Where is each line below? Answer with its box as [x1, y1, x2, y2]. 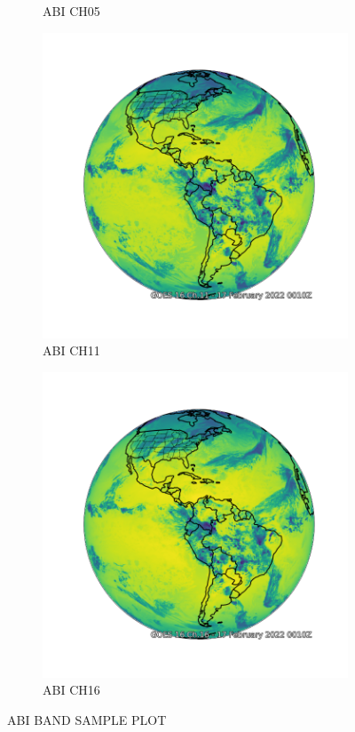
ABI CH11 [43, 341, 100, 360]
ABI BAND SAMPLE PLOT [7, 710, 167, 728]
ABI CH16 [43, 680, 100, 699]
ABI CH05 [43, 2, 100, 20]
